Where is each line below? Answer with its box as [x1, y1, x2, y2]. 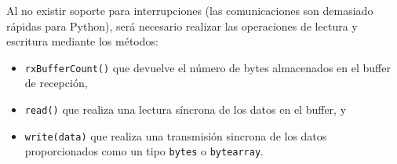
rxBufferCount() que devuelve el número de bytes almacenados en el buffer [24, 59, 391, 75]
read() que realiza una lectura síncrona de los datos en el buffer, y [24, 101, 347, 118]
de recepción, [24, 75, 88, 91]
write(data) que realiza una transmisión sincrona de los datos [24, 127, 327, 144]
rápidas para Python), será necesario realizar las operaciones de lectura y [6, 17, 358, 34]
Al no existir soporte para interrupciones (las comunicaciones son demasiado [6, 2, 373, 18]
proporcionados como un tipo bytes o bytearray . [24, 143, 264, 159]
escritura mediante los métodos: [6, 33, 158, 49]
